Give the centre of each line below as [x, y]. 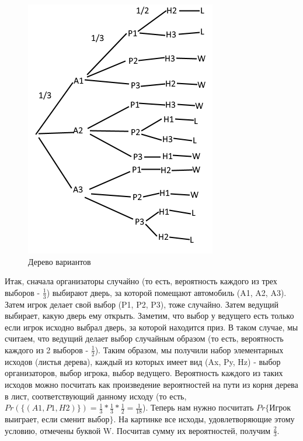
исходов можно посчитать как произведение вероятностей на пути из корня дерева [151, 384]
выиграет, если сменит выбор [57, 419]
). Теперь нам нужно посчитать [198, 407]
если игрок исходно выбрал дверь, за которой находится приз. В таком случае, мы [151, 327]
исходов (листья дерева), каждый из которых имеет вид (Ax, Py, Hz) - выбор [143, 361]
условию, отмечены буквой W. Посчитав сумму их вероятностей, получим [138, 430]
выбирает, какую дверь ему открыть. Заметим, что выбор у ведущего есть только [149, 316]
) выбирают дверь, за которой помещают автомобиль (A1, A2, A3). [166, 292]
